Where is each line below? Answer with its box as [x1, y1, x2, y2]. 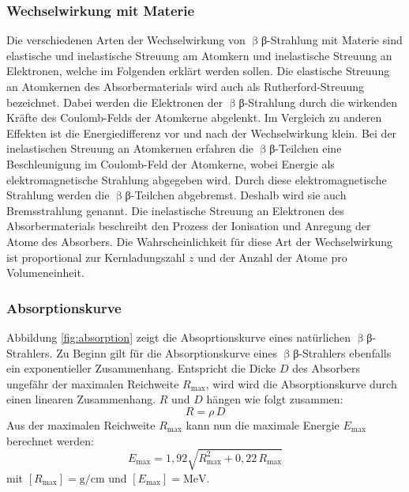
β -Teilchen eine [269, 140, 342, 157]
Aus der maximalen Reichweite [6, 416, 156, 433]
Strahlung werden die [6, 187, 110, 203]
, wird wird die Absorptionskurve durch [205, 375, 397, 392]
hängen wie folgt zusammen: [206, 391, 343, 407]
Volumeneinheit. [6, 264, 84, 281]
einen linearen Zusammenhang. [6, 391, 156, 407]
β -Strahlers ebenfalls [293, 344, 392, 361]
